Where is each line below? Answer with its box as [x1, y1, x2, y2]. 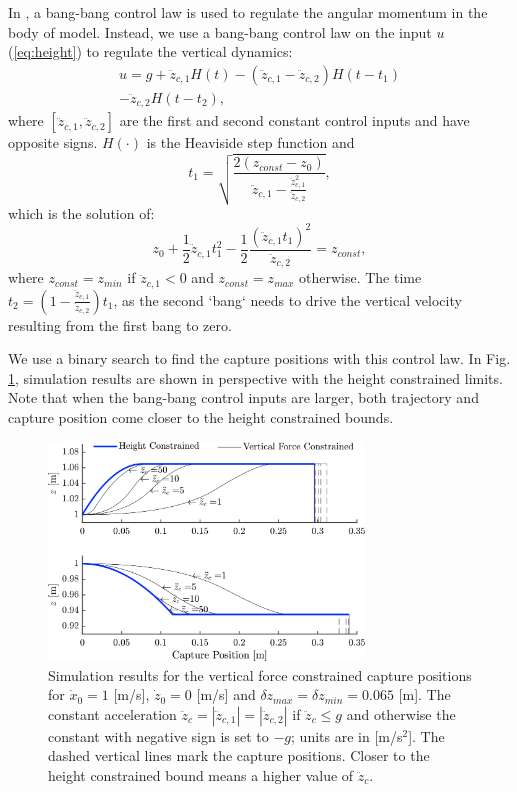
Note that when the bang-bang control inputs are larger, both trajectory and [8, 387, 479, 408]
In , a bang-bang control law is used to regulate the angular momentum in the [8, 2, 488, 22]
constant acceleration [48, 703, 177, 724]
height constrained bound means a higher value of [48, 764, 354, 785]
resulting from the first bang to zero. [8, 314, 232, 335]
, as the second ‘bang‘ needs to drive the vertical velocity [113, 289, 462, 310]
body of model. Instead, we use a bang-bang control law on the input [8, 21, 432, 42]
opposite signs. [8, 132, 98, 153]
